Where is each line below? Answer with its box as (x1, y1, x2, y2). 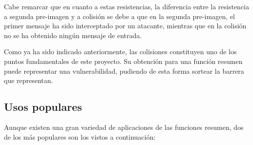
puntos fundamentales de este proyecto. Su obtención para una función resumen (4, 56, 243, 66)
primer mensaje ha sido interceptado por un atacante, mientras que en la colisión (4, 21, 247, 31)
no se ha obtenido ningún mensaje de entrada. (4, 30, 142, 40)
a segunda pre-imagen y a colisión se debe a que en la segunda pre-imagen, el (4, 11, 235, 21)
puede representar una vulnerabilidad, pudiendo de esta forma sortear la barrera (4, 65, 244, 76)
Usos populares (4, 99, 82, 114)
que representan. (4, 75, 53, 85)
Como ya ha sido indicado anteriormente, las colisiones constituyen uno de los (4, 46, 237, 57)
